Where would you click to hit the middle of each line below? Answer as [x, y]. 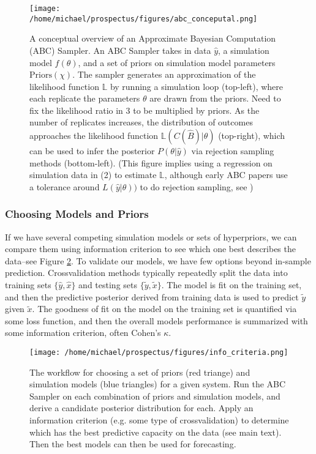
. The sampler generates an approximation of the [164, 74]
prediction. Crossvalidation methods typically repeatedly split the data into [146, 273]
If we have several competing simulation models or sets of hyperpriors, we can [151, 236]
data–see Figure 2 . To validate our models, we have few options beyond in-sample [158, 260]
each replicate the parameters [85, 98]
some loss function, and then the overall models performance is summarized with [156, 320]
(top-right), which [252, 136]
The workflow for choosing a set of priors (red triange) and [140, 372]
